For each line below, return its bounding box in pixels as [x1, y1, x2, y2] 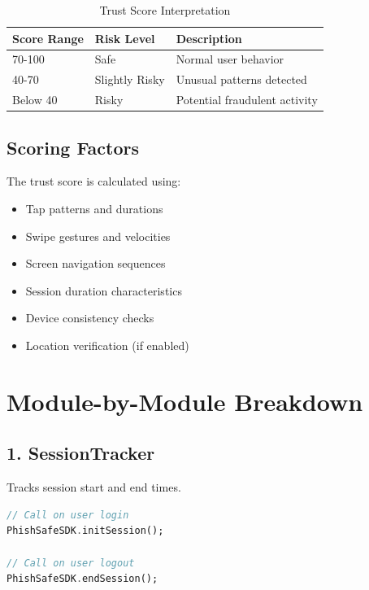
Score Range [12, 29, 84, 46]
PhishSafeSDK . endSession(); [7, 573, 158, 585]
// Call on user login [7, 509, 129, 521]
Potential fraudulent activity [176, 91, 318, 108]
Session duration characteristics [25, 282, 182, 299]
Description [176, 29, 242, 46]
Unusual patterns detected [176, 71, 307, 88]
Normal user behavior [176, 50, 284, 68]
